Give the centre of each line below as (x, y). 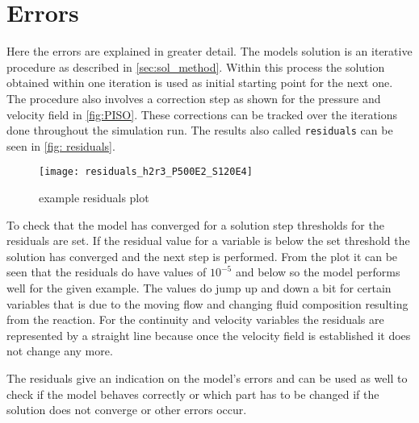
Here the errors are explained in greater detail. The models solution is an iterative (209, 51)
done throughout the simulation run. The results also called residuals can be (200, 130)
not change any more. (60, 351)
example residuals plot (94, 197)
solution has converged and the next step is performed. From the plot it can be (202, 256)
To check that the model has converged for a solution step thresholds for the (195, 224)
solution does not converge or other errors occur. (127, 410)
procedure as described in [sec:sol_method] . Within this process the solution (196, 66)
